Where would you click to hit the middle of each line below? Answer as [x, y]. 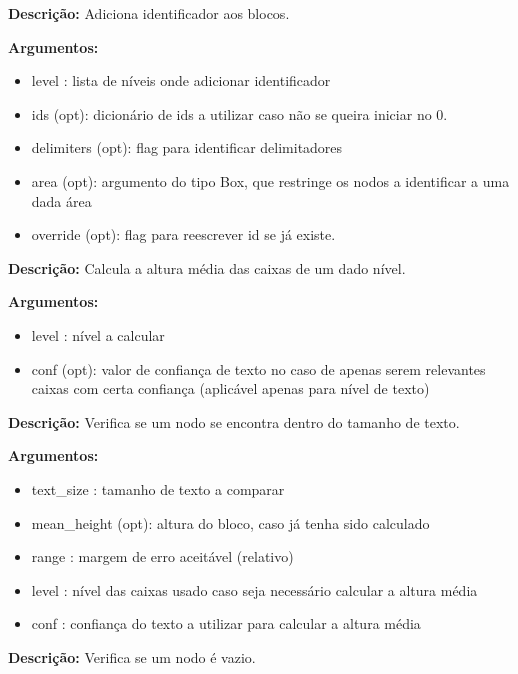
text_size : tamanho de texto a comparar [158, 488]
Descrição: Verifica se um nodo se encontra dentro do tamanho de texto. [234, 421]
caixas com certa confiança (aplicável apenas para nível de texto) [230, 388]
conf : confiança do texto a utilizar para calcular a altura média [226, 623]
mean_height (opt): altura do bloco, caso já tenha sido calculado [230, 522]
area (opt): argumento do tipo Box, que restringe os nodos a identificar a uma [270, 180]
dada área [61, 200]
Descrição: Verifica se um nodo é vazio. [132, 656]
